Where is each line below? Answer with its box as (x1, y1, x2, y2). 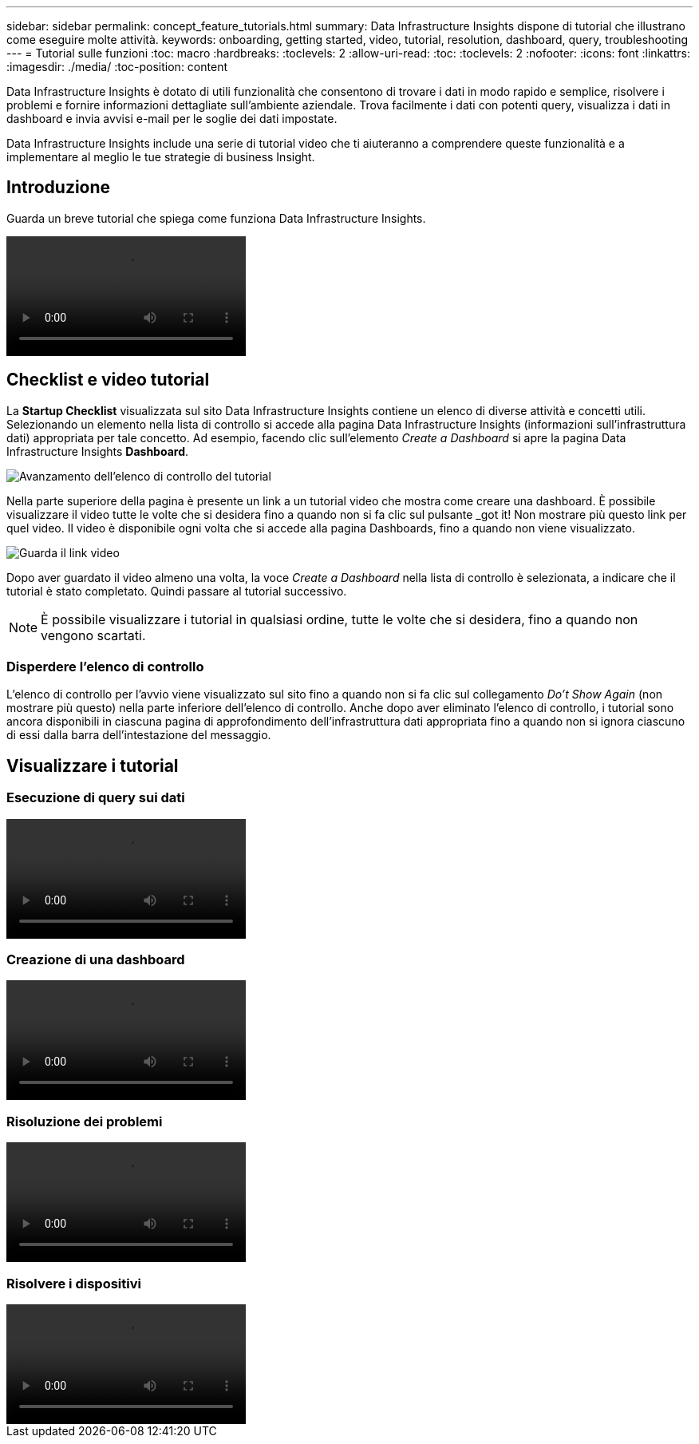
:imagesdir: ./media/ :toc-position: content (6, 60, 227, 73)
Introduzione (6, 177, 111, 198)
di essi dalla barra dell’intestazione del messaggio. (6, 728, 271, 742)
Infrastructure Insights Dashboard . (6, 444, 189, 458)
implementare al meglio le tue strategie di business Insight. (6, 150, 315, 164)
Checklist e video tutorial (6, 370, 210, 390)
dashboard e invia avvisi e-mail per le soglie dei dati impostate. (6, 112, 338, 125)
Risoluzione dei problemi (6, 1113, 163, 1129)
